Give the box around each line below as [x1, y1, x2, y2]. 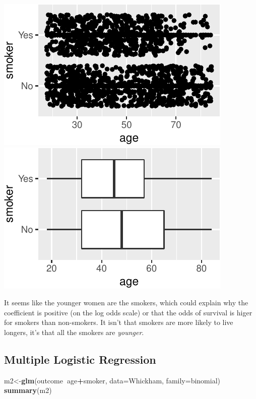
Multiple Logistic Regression [4, 351, 156, 367]
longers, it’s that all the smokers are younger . [4, 326, 144, 337]
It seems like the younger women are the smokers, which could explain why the [4, 297, 248, 308]
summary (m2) [4, 385, 52, 395]
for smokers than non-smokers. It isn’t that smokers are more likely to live [4, 317, 233, 327]
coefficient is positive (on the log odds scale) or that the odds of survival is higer [4, 307, 252, 317]
